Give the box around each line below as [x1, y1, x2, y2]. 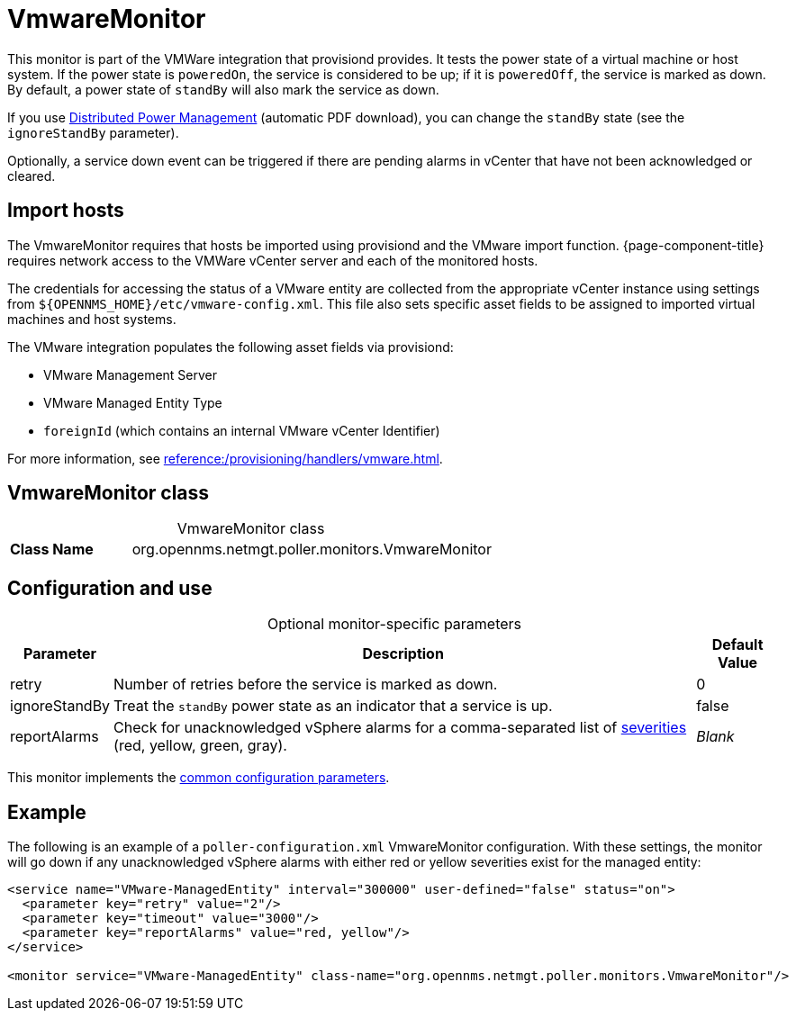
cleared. [7, 167, 56, 184]
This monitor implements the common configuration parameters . [7, 770, 390, 786]
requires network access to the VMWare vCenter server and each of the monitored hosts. [7, 252, 538, 268]
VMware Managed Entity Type [43, 394, 222, 410]
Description [362, 644, 444, 663]
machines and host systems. [7, 311, 176, 327]
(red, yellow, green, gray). [113, 736, 287, 755]
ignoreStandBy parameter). [7, 124, 179, 140]
